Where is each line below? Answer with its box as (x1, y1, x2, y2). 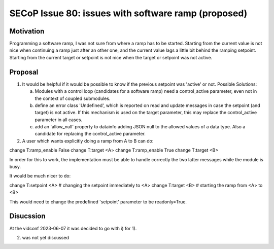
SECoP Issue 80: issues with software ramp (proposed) (9, 8, 248, 19)
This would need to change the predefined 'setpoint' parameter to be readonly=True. (9, 198, 187, 205)
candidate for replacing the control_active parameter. (35, 131, 146, 137)
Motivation (9, 27, 45, 35)
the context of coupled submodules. (35, 95, 111, 101)
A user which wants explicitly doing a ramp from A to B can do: (22, 137, 154, 144)
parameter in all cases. (35, 117, 83, 123)
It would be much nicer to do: (9, 173, 71, 179)
